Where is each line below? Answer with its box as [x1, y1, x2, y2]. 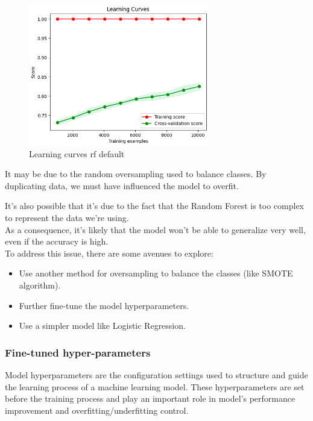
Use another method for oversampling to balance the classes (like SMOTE [19, 267, 293, 279]
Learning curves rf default [29, 147, 125, 160]
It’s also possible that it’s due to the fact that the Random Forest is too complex [5, 199, 304, 212]
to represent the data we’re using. [5, 211, 129, 224]
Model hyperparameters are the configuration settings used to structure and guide [5, 368, 308, 381]
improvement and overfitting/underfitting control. [5, 404, 189, 416]
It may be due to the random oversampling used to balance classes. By [5, 167, 267, 180]
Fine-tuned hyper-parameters [5, 345, 151, 360]
